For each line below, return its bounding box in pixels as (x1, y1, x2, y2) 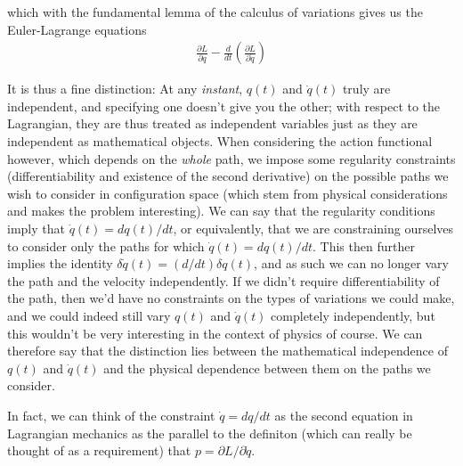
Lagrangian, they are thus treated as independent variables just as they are (7, 114, 418, 133)
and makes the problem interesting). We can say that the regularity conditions (7, 201, 435, 220)
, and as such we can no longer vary (254, 254, 449, 273)
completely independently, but (271, 306, 435, 324)
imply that (7, 218, 65, 237)
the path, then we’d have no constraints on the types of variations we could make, (7, 289, 455, 307)
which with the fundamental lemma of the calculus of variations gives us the (7, 3, 423, 20)
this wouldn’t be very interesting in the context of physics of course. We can (7, 323, 423, 342)
